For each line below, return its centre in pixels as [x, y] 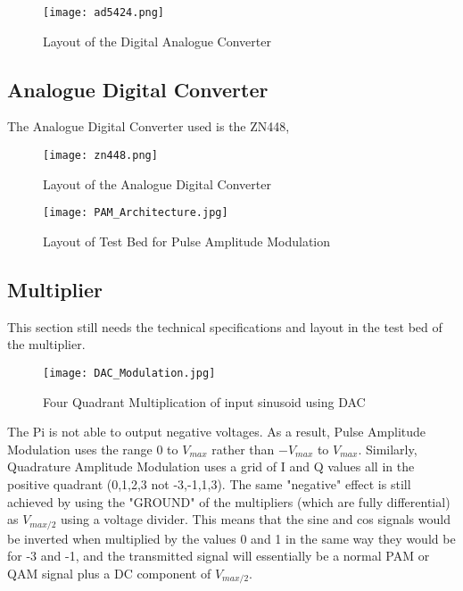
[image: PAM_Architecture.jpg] [136, 213]
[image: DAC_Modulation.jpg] [129, 373]
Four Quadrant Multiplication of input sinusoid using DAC [204, 401]
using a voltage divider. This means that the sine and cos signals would [256, 519]
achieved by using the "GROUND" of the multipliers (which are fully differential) [229, 501]
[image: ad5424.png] [104, 12]
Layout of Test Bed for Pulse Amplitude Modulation [187, 241]
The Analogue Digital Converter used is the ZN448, [149, 126]
